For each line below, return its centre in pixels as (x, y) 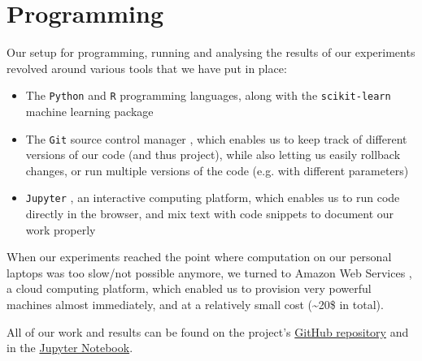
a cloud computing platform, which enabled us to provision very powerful (189, 288)
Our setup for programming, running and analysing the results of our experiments (211, 52)
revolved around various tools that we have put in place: (147, 68)
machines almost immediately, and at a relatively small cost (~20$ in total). (195, 305)
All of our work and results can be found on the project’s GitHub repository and (208, 331)
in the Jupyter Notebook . (70, 348)
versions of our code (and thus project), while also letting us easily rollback (213, 155)
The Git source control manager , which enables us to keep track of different (216, 138)
